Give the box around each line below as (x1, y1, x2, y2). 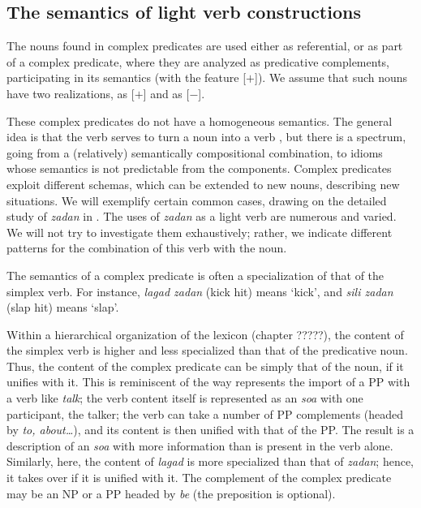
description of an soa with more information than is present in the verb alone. (6, 437, 393, 454)
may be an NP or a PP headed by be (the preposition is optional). (6, 484, 336, 502)
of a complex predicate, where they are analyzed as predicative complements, (6, 53, 389, 70)
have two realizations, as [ (6, 84, 135, 101)
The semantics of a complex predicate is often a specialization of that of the (6, 266, 384, 283)
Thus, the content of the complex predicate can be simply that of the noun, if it (6, 357, 404, 374)
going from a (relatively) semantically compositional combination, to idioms (6, 144, 383, 161)
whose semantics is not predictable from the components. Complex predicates (6, 160, 392, 177)
